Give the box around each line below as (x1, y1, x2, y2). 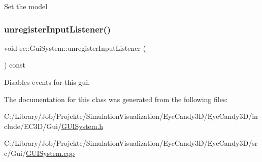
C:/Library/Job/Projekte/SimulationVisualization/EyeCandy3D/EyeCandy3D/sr (4, 138, 258, 148)
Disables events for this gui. (4, 77, 90, 87)
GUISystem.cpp (25, 147, 75, 158)
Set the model (4, 1, 48, 11)
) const (4, 59, 26, 70)
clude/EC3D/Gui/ (4, 120, 61, 131)
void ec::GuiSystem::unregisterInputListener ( (4, 42, 146, 53)
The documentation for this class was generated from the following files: (4, 93, 228, 104)
